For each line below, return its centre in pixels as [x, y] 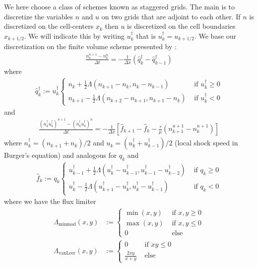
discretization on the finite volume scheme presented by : [90, 46]
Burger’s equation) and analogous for [61, 155]
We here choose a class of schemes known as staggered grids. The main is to [120, 6]
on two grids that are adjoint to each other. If [171, 16]
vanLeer [67, 253]
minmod [67, 225]
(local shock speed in [206, 143]
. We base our [215, 35]
